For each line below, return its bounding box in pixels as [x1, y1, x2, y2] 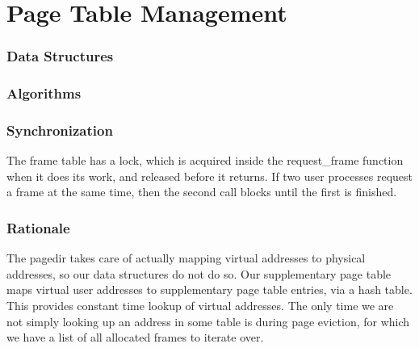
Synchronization [6, 119, 113, 140]
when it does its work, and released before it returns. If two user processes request [6, 167, 413, 184]
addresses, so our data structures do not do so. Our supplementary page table [6, 265, 392, 282]
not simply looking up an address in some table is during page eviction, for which [6, 312, 410, 329]
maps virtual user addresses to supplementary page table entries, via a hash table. [6, 281, 413, 298]
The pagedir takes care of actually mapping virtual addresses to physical [6, 249, 366, 266]
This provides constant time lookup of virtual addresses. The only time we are [6, 297, 394, 314]
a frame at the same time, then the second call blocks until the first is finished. [6, 183, 397, 200]
